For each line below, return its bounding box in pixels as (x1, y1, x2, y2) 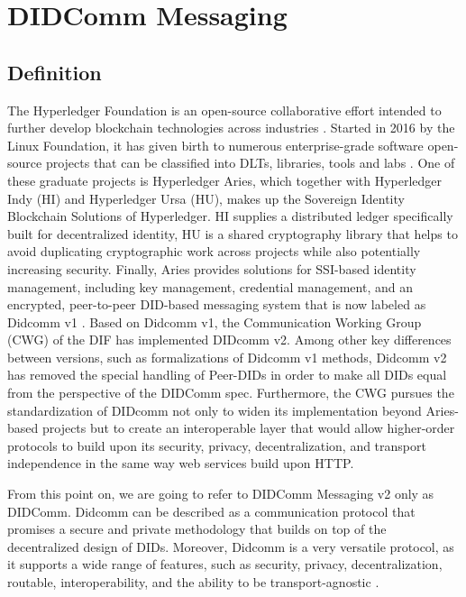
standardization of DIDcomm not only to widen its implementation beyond (7, 400, 422, 419)
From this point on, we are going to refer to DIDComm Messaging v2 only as (7, 484, 434, 503)
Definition (7, 58, 102, 86)
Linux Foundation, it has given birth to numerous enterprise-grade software (7, 135, 424, 154)
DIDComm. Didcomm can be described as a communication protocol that (7, 501, 416, 520)
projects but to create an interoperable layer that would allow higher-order (41, 418, 455, 437)
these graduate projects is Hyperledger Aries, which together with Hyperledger (7, 170, 443, 189)
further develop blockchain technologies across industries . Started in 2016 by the (7, 118, 455, 137)
